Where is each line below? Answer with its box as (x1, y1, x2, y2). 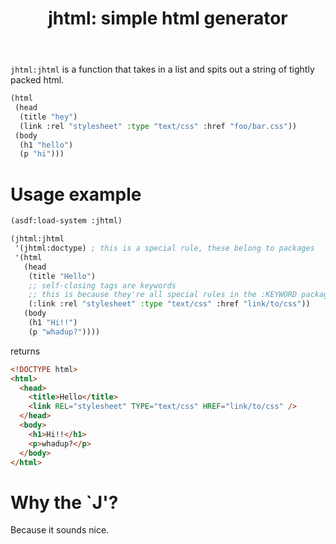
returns (10, 345, 41, 357)
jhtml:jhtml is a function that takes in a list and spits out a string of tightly (10, 63, 315, 76)
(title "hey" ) (19, 112, 78, 122)
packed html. (10, 74, 65, 86)
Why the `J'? (10, 491, 119, 514)
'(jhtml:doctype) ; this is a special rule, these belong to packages (14, 243, 315, 253)
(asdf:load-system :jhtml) (10, 216, 123, 226)
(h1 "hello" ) (19, 140, 74, 150)
